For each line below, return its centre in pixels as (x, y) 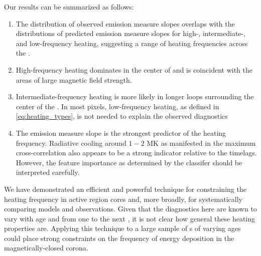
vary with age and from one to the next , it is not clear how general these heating (130, 218)
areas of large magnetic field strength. (74, 79)
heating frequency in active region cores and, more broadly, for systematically (123, 199)
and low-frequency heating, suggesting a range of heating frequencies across (132, 43)
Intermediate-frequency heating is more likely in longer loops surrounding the (135, 96)
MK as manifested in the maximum (201, 143)
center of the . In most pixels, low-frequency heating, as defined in (117, 106)
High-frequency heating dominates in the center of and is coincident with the (134, 69)
